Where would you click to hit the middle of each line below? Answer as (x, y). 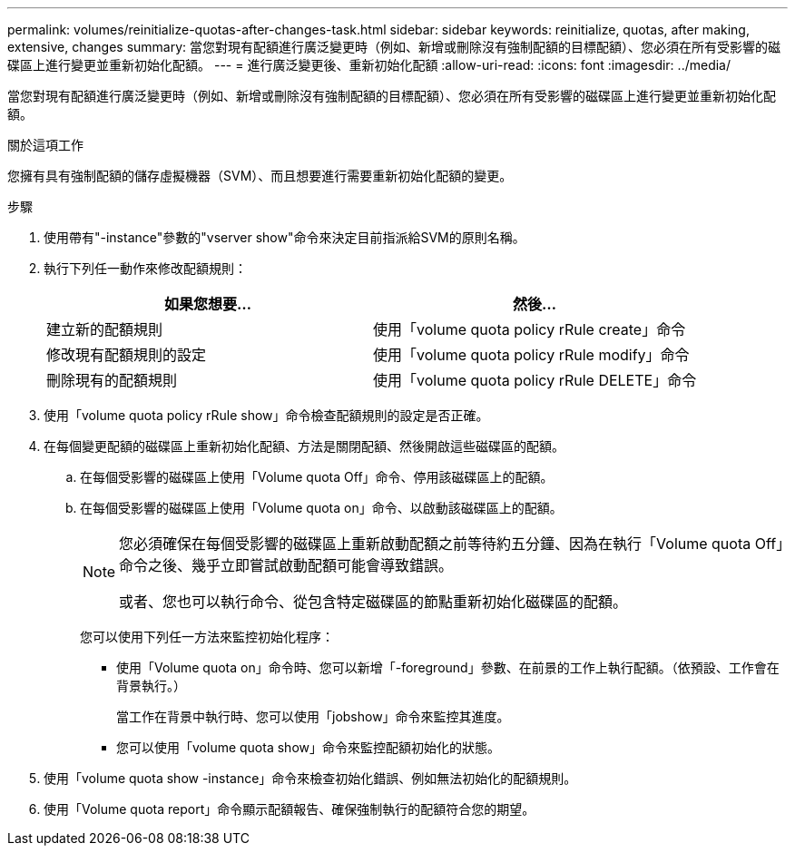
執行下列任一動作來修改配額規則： (145, 268)
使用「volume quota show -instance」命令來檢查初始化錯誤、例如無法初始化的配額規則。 (310, 778)
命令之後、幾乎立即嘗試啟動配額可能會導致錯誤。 (286, 565)
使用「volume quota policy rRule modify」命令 (531, 355)
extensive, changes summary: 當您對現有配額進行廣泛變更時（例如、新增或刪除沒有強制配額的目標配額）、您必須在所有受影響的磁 (394, 47)
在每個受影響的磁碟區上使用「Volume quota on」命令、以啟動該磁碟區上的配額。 (321, 508)
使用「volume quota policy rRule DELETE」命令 (535, 380)
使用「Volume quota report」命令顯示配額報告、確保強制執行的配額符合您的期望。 (290, 809)
